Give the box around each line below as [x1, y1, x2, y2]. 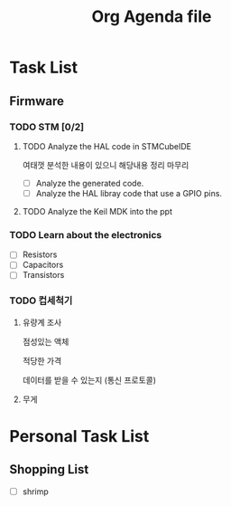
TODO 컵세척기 [9, 294, 73, 307]
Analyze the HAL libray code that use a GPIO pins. [35, 187, 223, 198]
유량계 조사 [22, 317, 62, 328]
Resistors [22, 249, 58, 260]
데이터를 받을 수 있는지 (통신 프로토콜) [22, 374, 156, 386]
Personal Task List [9, 425, 150, 446]
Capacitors [22, 260, 64, 271]
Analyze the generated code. [35, 177, 144, 188]
